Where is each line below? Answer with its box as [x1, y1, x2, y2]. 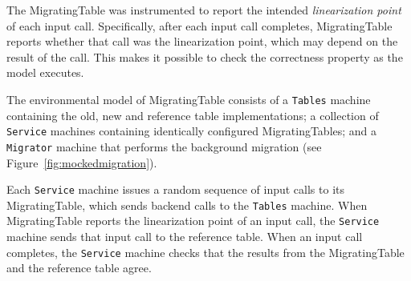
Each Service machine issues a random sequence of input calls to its [6, 181, 345, 198]
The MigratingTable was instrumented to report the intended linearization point [6, 2, 401, 18]
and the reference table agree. [6, 259, 152, 276]
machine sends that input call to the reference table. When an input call [6, 228, 363, 245]
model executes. [6, 64, 84, 81]
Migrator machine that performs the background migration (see [6, 138, 322, 155]
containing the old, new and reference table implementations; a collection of [6, 106, 379, 123]
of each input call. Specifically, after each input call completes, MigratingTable [6, 17, 393, 34]
